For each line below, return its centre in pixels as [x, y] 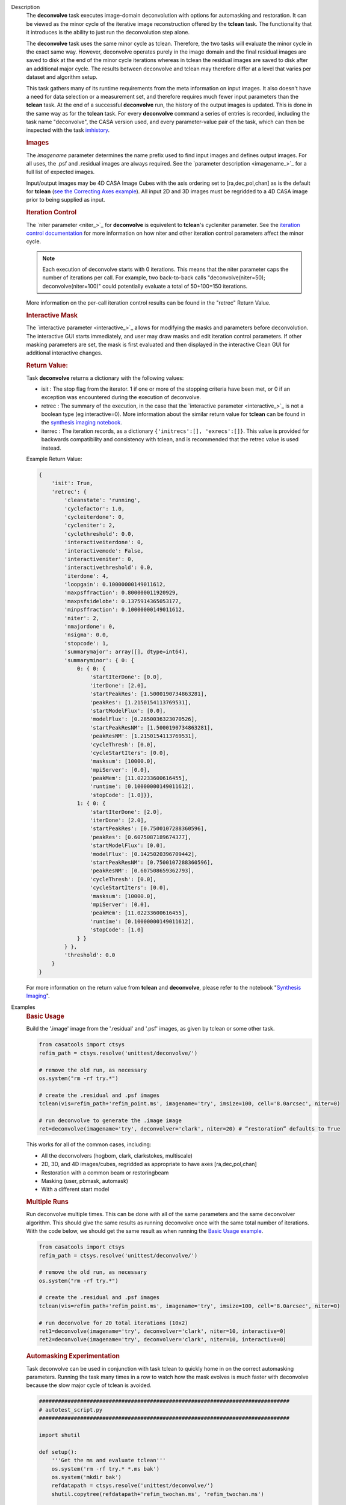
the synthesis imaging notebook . [82, 423]
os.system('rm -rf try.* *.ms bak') [105, 1469]
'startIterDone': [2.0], [126, 812]
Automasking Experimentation [73, 1356]
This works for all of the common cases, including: [89, 1144]
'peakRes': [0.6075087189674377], [141, 837]
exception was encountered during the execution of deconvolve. [121, 397]
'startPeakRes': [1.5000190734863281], [148, 694]
